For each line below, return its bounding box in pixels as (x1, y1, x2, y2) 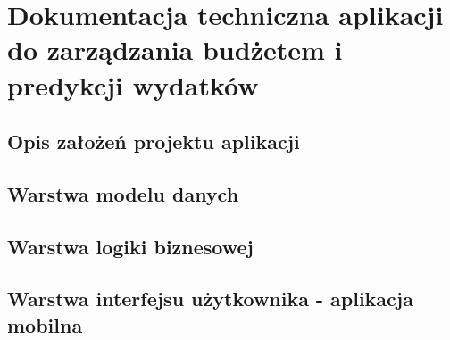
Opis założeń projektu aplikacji (7, 128, 300, 155)
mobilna (7, 311, 83, 338)
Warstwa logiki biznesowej (7, 232, 254, 260)
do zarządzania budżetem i (7, 31, 343, 68)
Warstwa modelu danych (7, 179, 239, 207)
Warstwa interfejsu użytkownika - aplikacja (7, 285, 413, 312)
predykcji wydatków (7, 66, 259, 103)
